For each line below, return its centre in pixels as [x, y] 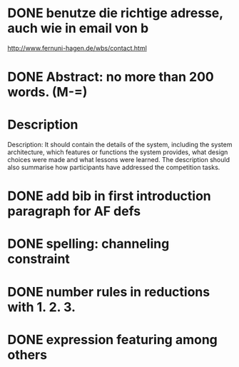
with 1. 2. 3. [42, 307]
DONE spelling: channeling [88, 244]
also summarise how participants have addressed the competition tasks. [114, 167]
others [27, 355]
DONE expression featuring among [112, 340]
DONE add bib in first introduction [110, 196]
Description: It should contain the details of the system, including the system [120, 145]
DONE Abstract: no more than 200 [111, 77]
